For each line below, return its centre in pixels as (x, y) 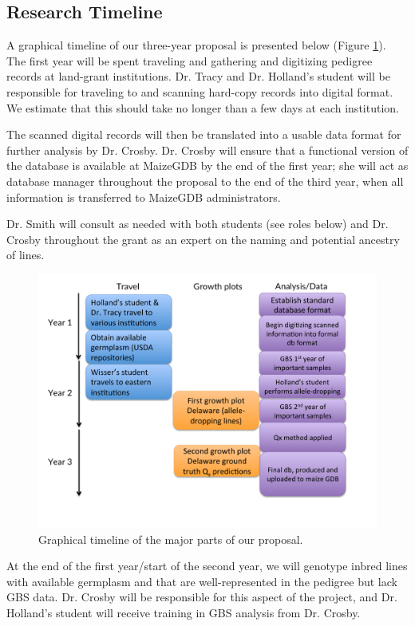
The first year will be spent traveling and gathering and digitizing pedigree (190, 60)
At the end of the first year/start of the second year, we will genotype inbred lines (207, 566)
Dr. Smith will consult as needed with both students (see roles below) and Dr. (198, 224)
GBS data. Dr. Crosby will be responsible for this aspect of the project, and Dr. (202, 597)
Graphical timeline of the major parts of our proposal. (171, 539)
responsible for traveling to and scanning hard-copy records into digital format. (200, 91)
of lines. (26, 255)
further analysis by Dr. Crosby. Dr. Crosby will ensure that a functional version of (207, 150)
